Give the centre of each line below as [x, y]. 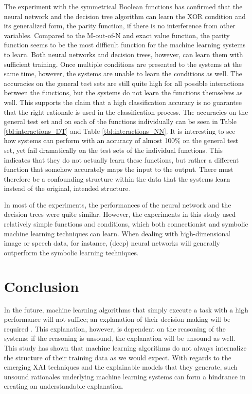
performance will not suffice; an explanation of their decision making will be [117, 319]
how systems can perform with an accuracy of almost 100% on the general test [121, 140]
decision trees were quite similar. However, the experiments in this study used [120, 214]
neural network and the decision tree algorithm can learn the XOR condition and [125, 16]
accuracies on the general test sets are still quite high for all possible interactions [124, 83]
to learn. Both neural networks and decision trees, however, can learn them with [124, 54]
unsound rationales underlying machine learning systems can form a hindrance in [125, 376]
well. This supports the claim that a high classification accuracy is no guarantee [123, 102]
